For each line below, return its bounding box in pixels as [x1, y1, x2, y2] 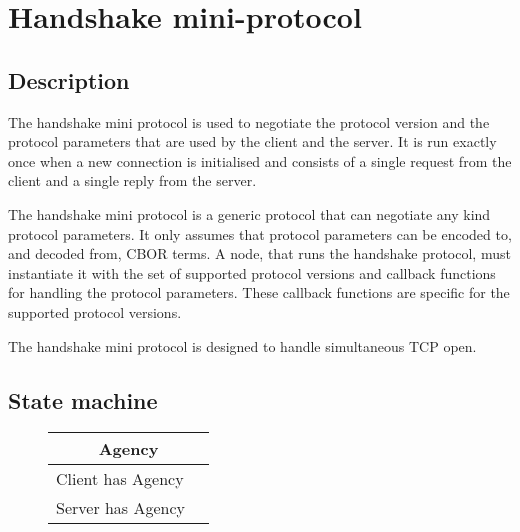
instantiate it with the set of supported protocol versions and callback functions [8, 262, 496, 283]
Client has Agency [56, 467, 184, 491]
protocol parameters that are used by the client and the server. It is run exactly [8, 131, 497, 152]
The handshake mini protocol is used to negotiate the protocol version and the [8, 111, 490, 132]
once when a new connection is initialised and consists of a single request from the [8, 150, 512, 171]
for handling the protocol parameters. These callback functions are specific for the [8, 282, 510, 303]
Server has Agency [56, 496, 186, 520]
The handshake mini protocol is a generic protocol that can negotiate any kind [8, 203, 491, 224]
